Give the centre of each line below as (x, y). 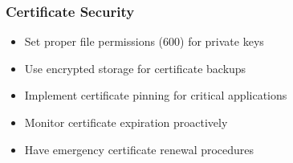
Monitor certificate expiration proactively (126, 122)
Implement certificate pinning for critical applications (156, 95)
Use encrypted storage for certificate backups (135, 68)
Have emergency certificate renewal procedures (139, 149)
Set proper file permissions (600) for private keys (144, 41)
